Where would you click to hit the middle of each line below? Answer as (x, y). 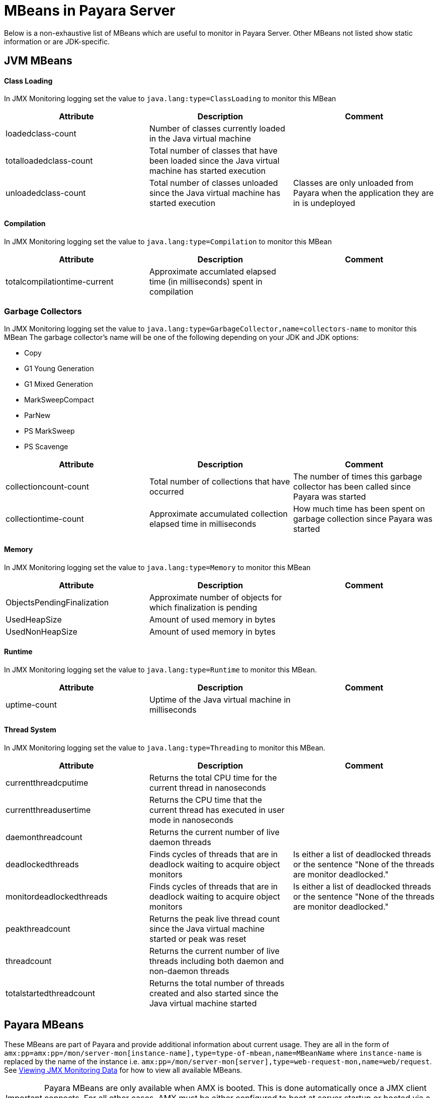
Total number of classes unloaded (213, 183)
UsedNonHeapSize (41, 631)
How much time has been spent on (359, 509)
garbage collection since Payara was (363, 519)
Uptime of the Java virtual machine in (220, 699)
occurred (166, 492)
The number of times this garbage (358, 477)
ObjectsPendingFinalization (57, 602)
